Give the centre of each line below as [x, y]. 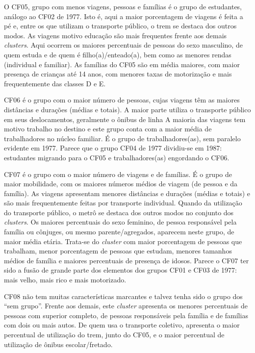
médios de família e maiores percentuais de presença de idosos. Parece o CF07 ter [127, 260]
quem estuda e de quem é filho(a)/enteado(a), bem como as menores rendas [118, 54]
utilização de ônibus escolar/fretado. [58, 344]
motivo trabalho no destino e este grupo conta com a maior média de [108, 129]
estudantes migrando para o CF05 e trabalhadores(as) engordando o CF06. [117, 157]
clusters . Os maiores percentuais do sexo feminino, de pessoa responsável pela [120, 222]
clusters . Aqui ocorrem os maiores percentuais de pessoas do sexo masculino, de [123, 45]
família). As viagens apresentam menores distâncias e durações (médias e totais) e [127, 193]
